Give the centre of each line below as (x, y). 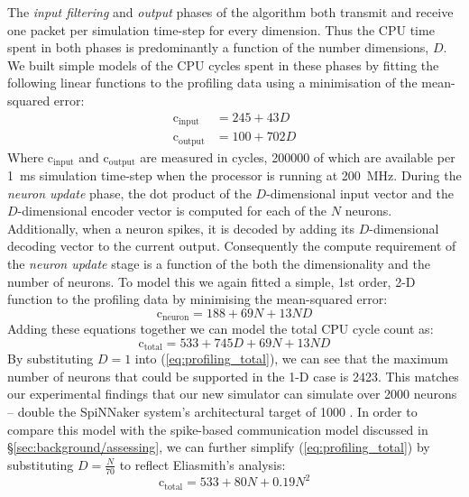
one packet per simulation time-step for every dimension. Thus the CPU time (221, 29)
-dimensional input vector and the (360, 193)
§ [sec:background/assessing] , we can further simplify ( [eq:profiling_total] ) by (219, 447)
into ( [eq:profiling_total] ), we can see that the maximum (291, 359)
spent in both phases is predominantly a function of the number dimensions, (218, 47)
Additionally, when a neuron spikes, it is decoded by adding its (181, 228)
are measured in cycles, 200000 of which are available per (298, 156)
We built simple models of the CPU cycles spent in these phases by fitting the (223, 64)
